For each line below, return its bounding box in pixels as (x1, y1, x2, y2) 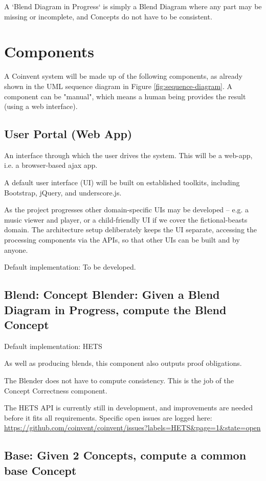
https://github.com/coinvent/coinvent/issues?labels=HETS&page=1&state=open (4, 422, 261, 433)
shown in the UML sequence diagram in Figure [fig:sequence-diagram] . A (4, 80, 233, 91)
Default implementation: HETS (4, 340, 102, 351)
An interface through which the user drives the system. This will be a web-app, (4, 149, 253, 160)
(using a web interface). (4, 101, 78, 112)
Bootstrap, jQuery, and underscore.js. (4, 187, 122, 198)
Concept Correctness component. (4, 385, 107, 396)
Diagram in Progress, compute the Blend (4, 301, 227, 317)
